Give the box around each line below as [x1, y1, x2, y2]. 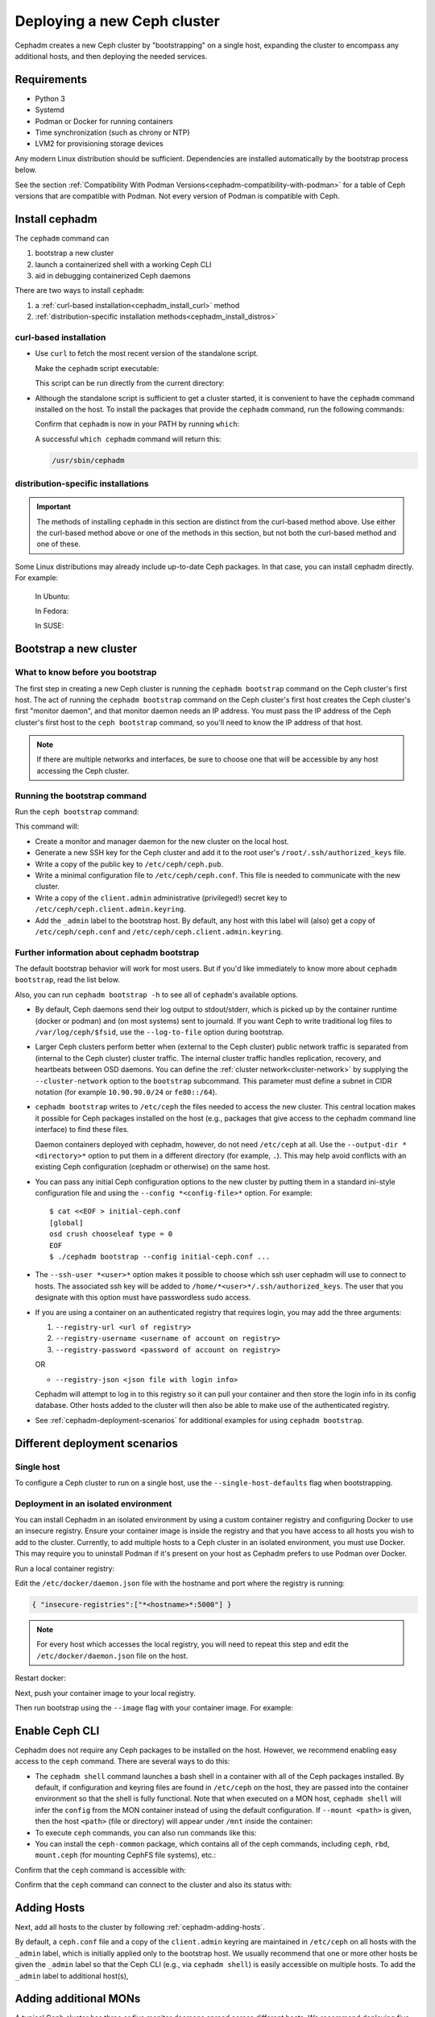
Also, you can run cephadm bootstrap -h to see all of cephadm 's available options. [14, 989, 298, 1000]
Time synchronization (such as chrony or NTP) [35, 127, 190, 137]
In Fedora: [35, 606, 68, 616]
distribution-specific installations [14, 478, 149, 490]
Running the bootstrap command [14, 790, 147, 801]
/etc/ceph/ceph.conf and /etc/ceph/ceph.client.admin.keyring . [35, 926, 284, 936]
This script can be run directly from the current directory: [35, 378, 225, 388]
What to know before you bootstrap [14, 666, 157, 678]
